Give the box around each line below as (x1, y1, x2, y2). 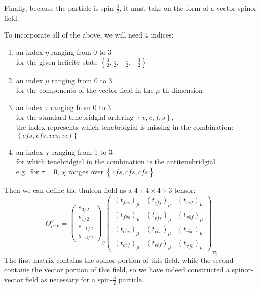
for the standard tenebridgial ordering (16, 112, 134, 122)
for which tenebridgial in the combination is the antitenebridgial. (16, 156, 217, 167)
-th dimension (160, 85, 203, 95)
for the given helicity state (16, 56, 98, 67)
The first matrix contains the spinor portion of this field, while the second (4, 254, 234, 265)
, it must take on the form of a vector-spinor (119, 3, 257, 13)
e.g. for (16, 166, 39, 176)
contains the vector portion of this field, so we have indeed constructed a (4, 264, 230, 275)
